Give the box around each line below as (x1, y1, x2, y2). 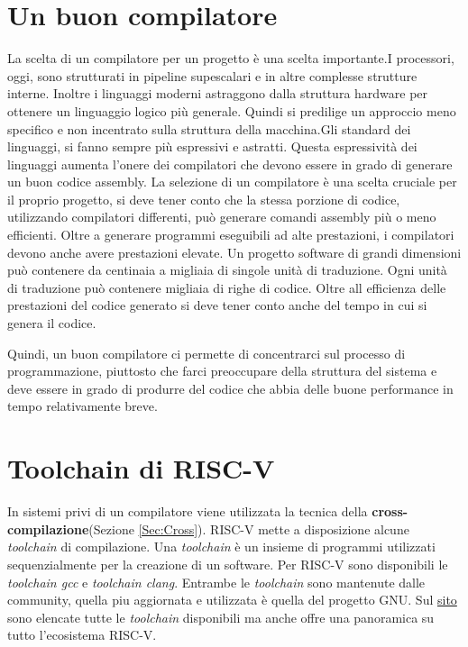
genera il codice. (7, 314, 96, 333)
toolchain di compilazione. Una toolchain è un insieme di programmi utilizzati (7, 537, 436, 556)
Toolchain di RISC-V (7, 450, 275, 487)
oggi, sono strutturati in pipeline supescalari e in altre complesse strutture (7, 66, 418, 85)
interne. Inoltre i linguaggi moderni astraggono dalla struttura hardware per (7, 84, 428, 103)
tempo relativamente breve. (7, 396, 158, 415)
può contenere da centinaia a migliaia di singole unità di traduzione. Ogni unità (7, 260, 447, 279)
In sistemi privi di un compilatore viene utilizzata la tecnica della (7, 502, 368, 521)
